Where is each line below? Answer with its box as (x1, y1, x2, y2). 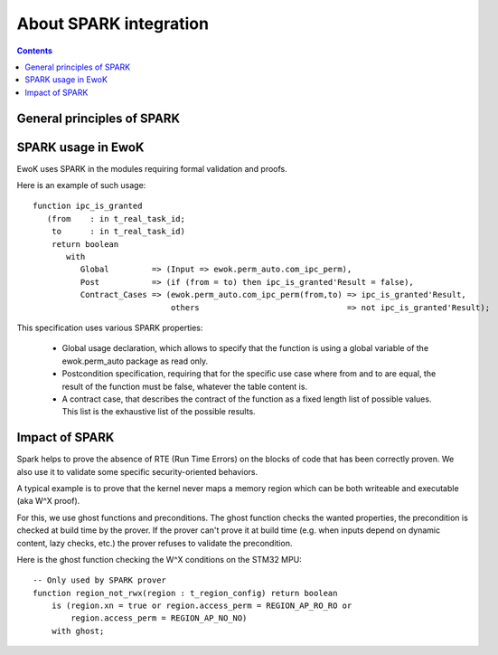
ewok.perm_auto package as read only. (61, 356, 209, 366)
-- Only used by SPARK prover (33, 575, 167, 585)
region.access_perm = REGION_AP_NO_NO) (70, 613, 248, 623)
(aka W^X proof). (16, 496, 80, 507)
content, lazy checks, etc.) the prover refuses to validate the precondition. (16, 537, 293, 548)
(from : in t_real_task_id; (46, 214, 185, 223)
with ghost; (51, 625, 105, 636)
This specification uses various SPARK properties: (16, 322, 203, 333)
